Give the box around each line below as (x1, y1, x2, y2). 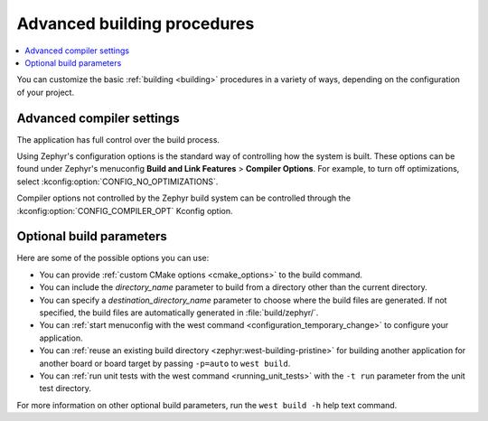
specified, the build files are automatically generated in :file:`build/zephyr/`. (39, 307, 319, 318)
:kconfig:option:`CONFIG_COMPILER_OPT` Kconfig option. (16, 205, 234, 216)
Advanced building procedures (16, 14, 255, 33)
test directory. (39, 383, 92, 394)
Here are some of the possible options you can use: (16, 253, 210, 264)
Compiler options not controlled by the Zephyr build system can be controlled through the (16, 192, 352, 203)
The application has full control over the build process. (16, 134, 221, 145)
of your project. (16, 87, 75, 98)
